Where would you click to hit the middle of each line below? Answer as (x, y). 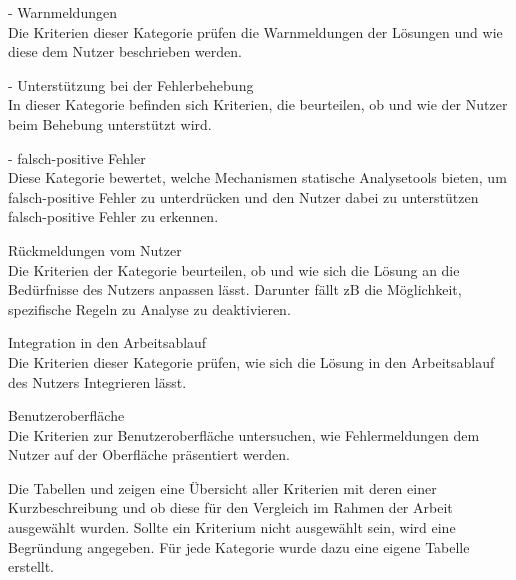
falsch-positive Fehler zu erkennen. (113, 216)
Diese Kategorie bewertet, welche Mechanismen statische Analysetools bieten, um (257, 177)
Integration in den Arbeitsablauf (107, 342)
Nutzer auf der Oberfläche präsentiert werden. (149, 454)
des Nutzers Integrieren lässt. (97, 381)
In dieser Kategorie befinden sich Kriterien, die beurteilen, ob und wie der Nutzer (258, 104)
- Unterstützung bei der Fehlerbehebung (131, 84)
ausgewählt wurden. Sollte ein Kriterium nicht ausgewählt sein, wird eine (232, 527)
